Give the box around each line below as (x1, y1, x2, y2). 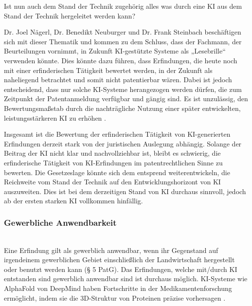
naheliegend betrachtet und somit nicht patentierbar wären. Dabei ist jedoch (4, 74, 232, 85)
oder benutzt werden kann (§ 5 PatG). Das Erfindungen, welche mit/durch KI (4, 264, 237, 274)
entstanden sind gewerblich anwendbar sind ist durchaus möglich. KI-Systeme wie (4, 273, 248, 284)
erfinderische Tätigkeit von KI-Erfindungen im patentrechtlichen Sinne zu (4, 157, 223, 167)
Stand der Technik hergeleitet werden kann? (4, 10, 136, 20)
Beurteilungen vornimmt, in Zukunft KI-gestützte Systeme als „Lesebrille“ (4, 46, 226, 56)
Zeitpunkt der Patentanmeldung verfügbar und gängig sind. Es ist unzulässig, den (4, 93, 248, 104)
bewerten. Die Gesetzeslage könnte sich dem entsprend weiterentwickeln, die (4, 167, 230, 177)
